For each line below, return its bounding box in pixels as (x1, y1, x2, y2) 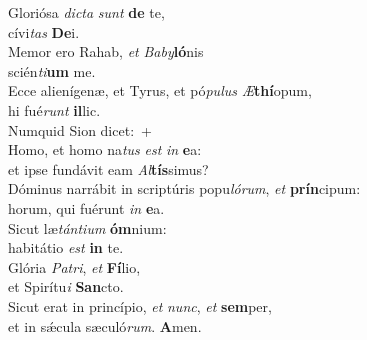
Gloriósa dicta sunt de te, (8, 2, 165, 22)
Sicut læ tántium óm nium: (8, 217, 167, 238)
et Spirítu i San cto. (8, 276, 124, 297)
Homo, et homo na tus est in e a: (8, 139, 202, 160)
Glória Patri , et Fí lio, (8, 256, 141, 277)
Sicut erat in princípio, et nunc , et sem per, (8, 295, 272, 316)
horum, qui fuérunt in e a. (8, 197, 165, 218)
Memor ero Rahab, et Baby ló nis (8, 41, 204, 62)
